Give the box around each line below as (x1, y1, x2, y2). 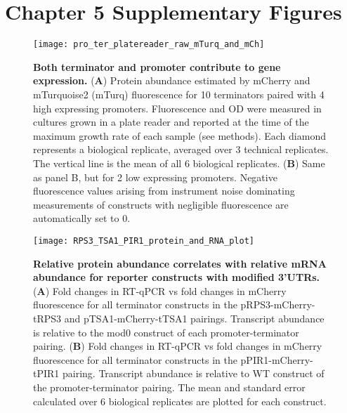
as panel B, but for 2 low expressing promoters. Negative (33, 169, 277, 184)
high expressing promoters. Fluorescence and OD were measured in (33, 100, 322, 115)
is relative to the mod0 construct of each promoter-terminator (33, 324, 299, 339)
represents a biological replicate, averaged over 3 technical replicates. (33, 142, 329, 157)
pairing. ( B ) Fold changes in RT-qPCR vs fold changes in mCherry (33, 339, 322, 353)
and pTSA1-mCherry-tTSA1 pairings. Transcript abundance (64, 310, 325, 325)
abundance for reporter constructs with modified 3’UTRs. (33, 270, 320, 284)
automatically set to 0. (33, 211, 131, 225)
